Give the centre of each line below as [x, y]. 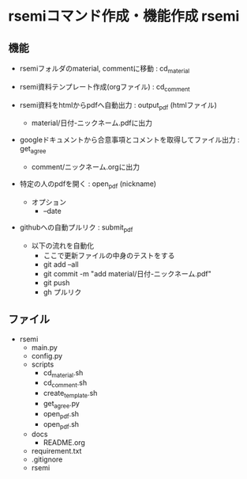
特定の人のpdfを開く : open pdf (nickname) [88, 184]
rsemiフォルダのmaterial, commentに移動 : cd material [105, 70]
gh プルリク [62, 292]
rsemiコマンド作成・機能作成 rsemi [124, 16]
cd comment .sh [65, 384]
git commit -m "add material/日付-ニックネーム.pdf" [127, 273]
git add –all [61, 264]
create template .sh [70, 394]
